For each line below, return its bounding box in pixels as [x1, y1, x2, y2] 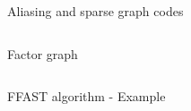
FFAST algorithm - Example [7, 87, 166, 106]
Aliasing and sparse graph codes [7, 2, 184, 20]
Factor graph [7, 44, 78, 63]
